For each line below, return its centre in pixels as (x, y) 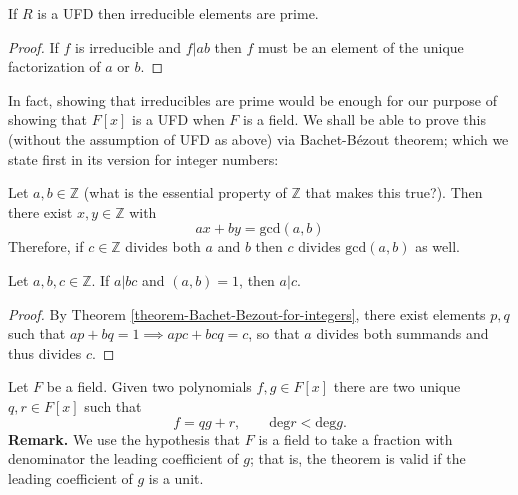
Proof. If (33, 46)
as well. (437, 246)
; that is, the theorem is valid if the (358, 458)
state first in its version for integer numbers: (143, 158)
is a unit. (176, 477)
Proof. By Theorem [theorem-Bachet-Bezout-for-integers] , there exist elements (247, 313)
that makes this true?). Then (394, 192)
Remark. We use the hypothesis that (124, 438)
